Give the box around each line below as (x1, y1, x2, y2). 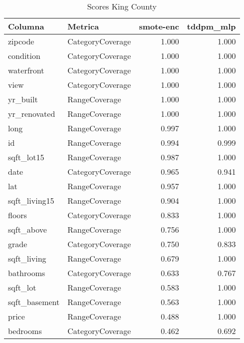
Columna (8, 20, 44, 32)
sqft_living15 (8, 195, 54, 206)
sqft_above (8, 224, 47, 235)
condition (8, 50, 40, 61)
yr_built (8, 93, 38, 105)
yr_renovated (8, 108, 55, 119)
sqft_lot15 (8, 151, 44, 163)
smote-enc (139, 20, 179, 32)
